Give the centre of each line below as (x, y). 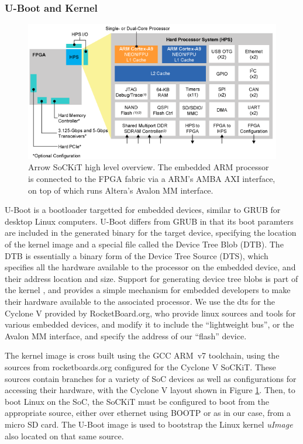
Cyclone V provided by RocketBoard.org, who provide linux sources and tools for (150, 313)
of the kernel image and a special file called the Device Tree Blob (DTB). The (144, 244)
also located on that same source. (64, 436)
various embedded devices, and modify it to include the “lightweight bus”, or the (149, 324)
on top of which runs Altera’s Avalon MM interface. (121, 190)
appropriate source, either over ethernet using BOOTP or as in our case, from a (148, 413)
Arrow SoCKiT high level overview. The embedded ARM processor (149, 167)
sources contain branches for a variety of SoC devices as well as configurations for (151, 378)
